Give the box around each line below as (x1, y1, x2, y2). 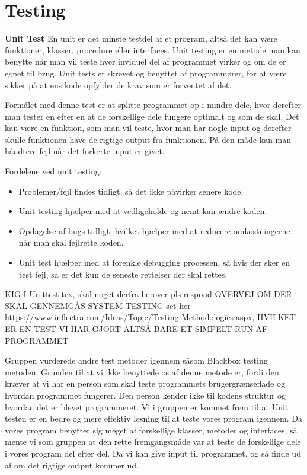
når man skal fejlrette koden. (18, 236, 124, 248)
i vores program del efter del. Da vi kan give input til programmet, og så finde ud (5, 447, 301, 459)
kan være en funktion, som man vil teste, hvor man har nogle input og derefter (5, 122, 292, 134)
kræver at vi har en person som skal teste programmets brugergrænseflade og (5, 377, 285, 390)
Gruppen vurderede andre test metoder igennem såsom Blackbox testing (5, 354, 268, 366)
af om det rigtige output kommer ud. (5, 458, 139, 471)
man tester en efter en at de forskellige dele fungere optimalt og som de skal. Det (5, 110, 299, 122)
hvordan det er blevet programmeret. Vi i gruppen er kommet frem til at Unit (5, 400, 289, 413)
